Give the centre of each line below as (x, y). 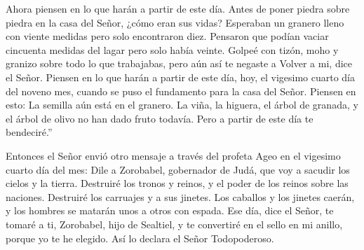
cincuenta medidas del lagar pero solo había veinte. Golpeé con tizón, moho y (172, 49)
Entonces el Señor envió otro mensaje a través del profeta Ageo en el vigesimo (173, 155)
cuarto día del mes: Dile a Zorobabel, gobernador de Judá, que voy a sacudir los (178, 169)
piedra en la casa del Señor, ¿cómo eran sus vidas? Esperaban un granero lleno (175, 22)
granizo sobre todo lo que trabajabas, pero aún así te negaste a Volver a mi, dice (179, 63)
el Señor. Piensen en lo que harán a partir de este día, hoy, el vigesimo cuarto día (181, 77)
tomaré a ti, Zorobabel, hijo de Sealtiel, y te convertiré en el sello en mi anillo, (174, 224)
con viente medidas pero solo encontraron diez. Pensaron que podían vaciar (167, 36)
